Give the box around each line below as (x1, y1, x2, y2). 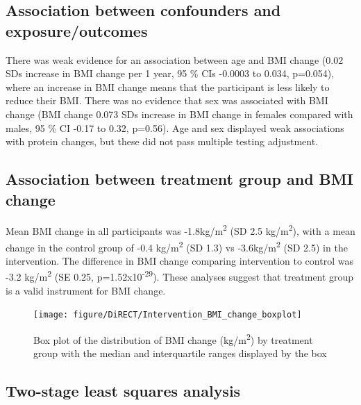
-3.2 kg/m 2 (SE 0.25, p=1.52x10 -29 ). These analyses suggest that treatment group (6, 267, 354, 284)
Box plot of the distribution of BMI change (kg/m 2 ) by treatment (33, 330, 313, 347)
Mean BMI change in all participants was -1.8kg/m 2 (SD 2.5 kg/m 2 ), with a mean (6, 222, 355, 238)
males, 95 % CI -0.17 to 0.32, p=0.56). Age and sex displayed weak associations (6, 120, 344, 135)
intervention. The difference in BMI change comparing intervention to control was (6, 253, 353, 267)
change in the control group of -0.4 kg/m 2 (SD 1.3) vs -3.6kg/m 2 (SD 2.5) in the (6, 238, 348, 254)
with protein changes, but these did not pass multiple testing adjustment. (6, 134, 319, 149)
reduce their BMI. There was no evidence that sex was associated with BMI (6, 93, 328, 108)
